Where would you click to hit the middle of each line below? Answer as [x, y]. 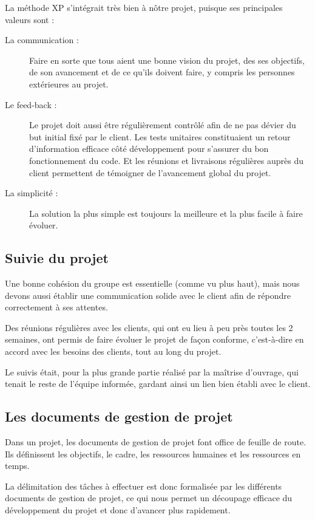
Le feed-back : [31, 104]
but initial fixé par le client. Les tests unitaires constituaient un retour [160, 136]
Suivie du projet [57, 258]
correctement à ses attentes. [56, 307]
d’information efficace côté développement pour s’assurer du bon [149, 149]
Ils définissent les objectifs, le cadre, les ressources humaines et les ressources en [153, 453]
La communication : [42, 40]
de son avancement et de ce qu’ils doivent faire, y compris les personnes [162, 72]
